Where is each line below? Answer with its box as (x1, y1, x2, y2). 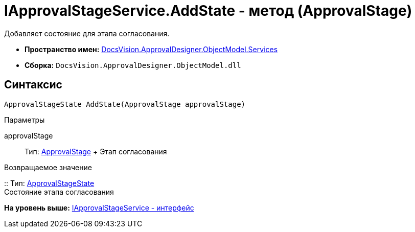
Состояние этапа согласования (4, 187, 114, 196)
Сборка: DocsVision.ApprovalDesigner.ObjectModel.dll (25, 60, 241, 69)
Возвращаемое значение (4, 163, 92, 172)
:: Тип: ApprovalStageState (4, 178, 95, 188)
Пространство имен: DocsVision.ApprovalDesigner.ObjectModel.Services (25, 44, 278, 54)
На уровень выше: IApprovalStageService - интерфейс (4, 203, 194, 212)
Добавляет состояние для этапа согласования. (4, 29, 170, 38)
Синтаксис (4, 78, 62, 91)
